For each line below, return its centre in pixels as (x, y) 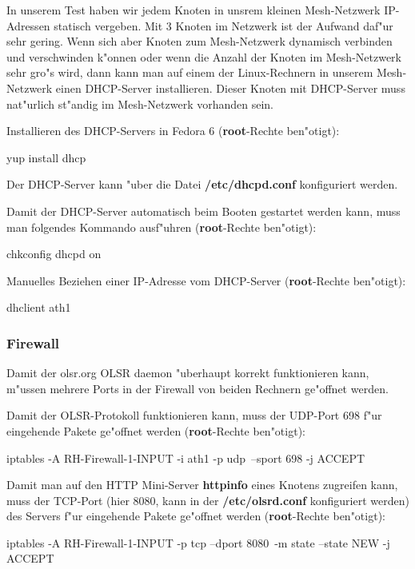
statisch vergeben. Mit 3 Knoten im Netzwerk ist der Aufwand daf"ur (223, 25)
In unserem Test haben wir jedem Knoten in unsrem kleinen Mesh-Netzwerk (194, 10)
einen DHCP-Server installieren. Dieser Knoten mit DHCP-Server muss (230, 88)
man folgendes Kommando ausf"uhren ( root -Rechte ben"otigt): (162, 227)
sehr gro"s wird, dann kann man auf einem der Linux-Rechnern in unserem (190, 72)
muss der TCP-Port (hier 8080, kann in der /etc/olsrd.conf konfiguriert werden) (208, 500)
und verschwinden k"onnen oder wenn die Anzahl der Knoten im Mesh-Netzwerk (204, 56)
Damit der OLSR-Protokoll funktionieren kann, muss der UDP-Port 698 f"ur (194, 415)
